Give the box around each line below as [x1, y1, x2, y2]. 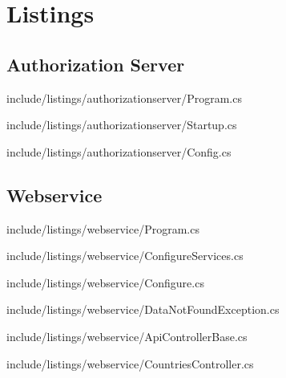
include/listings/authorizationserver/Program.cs [6, 89, 242, 106]
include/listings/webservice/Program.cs [6, 220, 199, 237]
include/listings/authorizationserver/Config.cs [6, 143, 232, 160]
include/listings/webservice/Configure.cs [6, 274, 204, 291]
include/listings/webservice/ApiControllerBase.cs [6, 327, 248, 344]
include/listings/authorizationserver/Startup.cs [6, 116, 237, 133]
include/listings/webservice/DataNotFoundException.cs [6, 301, 280, 318]
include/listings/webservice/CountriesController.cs [6, 355, 254, 372]
